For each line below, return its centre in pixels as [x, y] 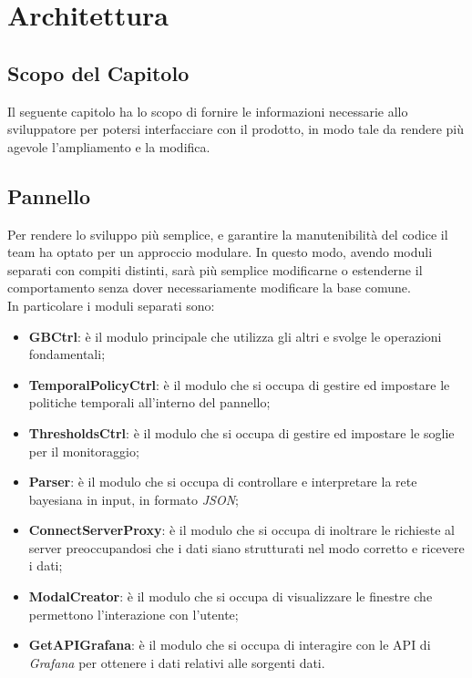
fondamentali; [67, 354]
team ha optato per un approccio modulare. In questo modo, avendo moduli [220, 252]
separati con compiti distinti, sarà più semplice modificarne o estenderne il [215, 269]
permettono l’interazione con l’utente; [133, 614]
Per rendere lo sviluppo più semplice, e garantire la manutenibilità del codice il [228, 234]
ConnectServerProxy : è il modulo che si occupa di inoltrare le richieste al [241, 530]
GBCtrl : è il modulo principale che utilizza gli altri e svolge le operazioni [235, 336]
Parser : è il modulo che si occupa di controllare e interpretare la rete [223, 482]
